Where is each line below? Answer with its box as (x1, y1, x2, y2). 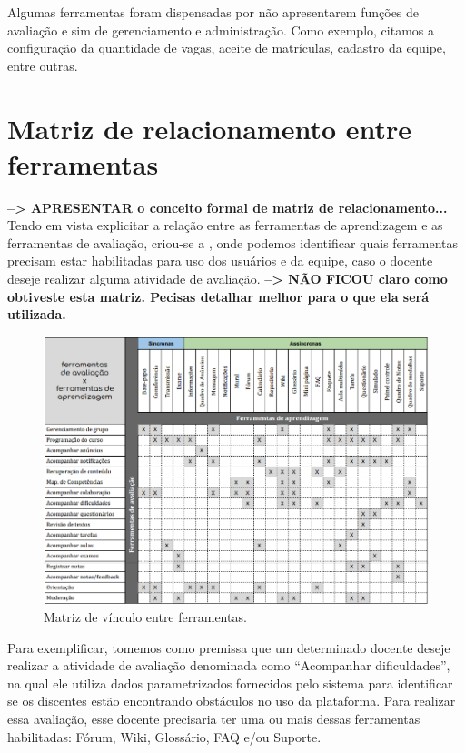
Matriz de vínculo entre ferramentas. (44, 607, 247, 626)
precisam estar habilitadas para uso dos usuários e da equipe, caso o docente (7, 251, 433, 270)
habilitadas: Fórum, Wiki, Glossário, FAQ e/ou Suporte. (7, 727, 322, 746)
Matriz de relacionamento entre (7, 109, 412, 146)
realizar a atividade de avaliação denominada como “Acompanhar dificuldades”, (7, 656, 450, 675)
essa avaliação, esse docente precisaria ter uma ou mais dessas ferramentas (7, 708, 420, 728)
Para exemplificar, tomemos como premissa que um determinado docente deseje (7, 638, 450, 657)
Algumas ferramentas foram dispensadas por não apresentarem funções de (7, 3, 420, 21)
